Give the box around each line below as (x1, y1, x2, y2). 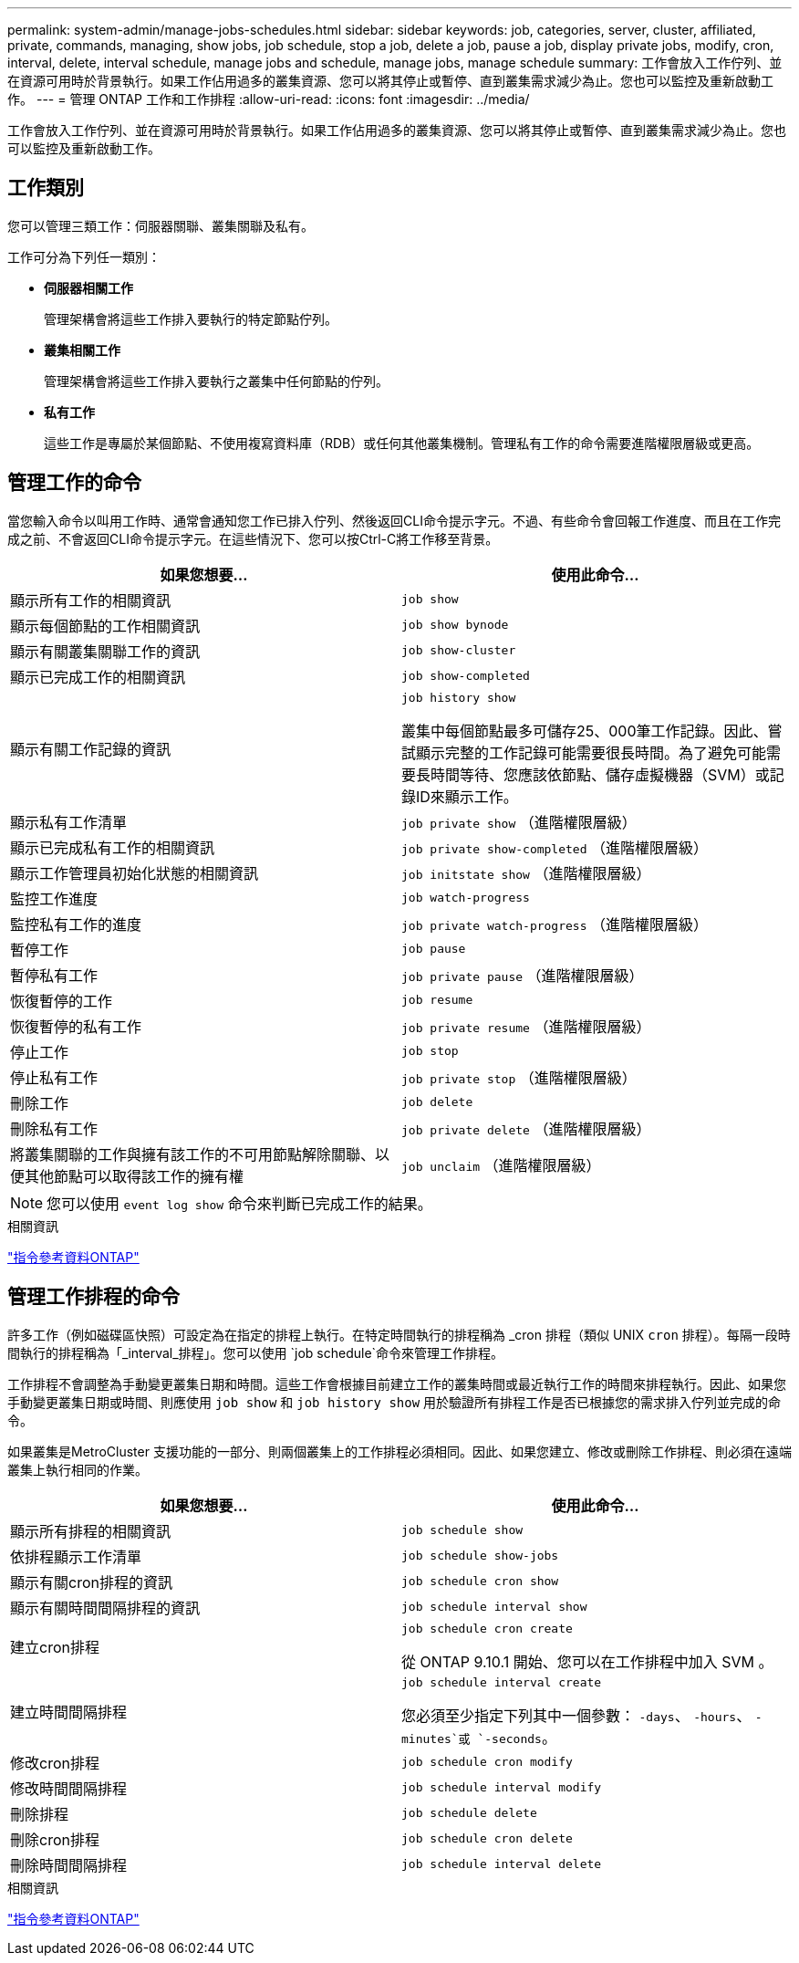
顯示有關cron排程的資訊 (10, 1572, 172, 1592)
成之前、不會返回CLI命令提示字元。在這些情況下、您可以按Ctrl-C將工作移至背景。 (7, 530, 499, 547)
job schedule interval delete (401, 1857, 602, 1872)
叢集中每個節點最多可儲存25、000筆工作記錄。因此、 (401, 721, 768, 740)
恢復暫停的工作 (10, 991, 113, 1010)
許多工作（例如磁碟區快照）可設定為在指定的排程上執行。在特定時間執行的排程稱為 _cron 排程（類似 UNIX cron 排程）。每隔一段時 (7, 1326, 791, 1342)
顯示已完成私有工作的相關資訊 (10, 838, 215, 857)
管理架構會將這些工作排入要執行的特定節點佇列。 (44, 310, 337, 327)
